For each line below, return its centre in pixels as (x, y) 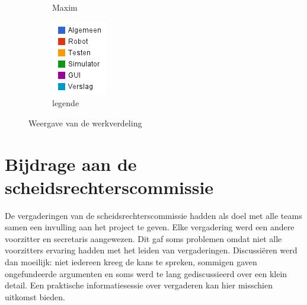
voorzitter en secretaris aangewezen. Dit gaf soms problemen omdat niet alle (143, 238)
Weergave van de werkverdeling (85, 123)
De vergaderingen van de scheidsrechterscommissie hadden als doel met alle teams (153, 215)
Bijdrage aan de (71, 163)
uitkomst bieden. (35, 296)
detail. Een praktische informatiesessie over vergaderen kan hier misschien (139, 285)
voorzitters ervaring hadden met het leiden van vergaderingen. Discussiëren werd (151, 250)
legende (66, 103)
